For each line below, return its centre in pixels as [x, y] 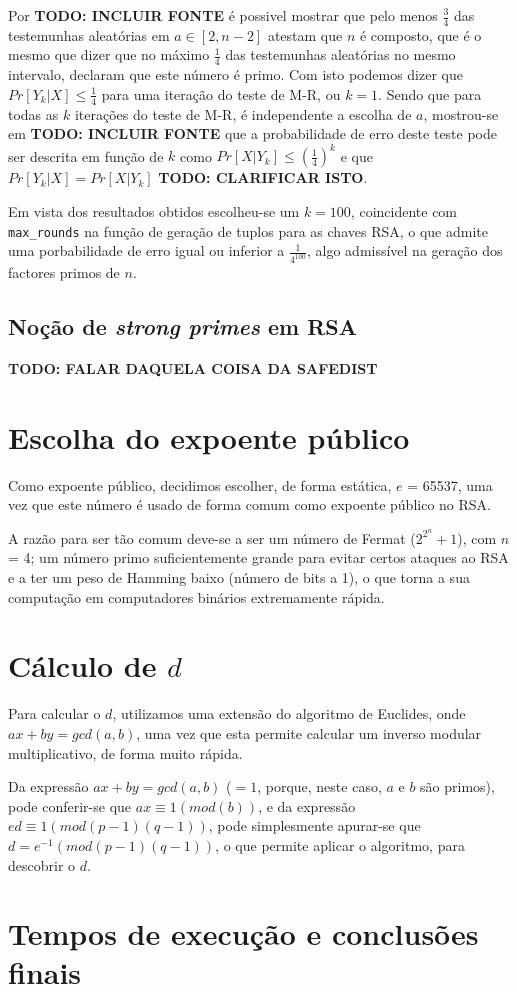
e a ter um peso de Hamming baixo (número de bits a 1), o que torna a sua [239, 577]
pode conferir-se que [70, 805]
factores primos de [64, 272]
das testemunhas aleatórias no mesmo [340, 54]
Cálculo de [82, 665]
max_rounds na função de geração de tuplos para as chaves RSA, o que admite [248, 230]
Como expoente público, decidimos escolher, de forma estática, [200, 484]
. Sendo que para [430, 93]
